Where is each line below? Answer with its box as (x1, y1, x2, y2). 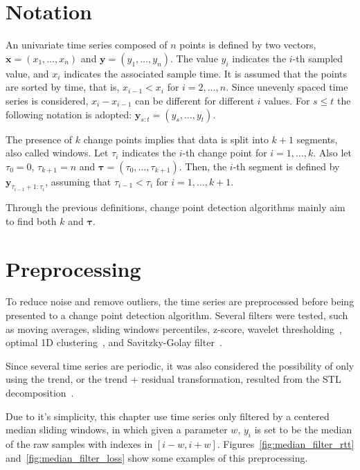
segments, (296, 132, 338, 146)
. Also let (313, 145, 352, 160)
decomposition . (6, 386, 74, 399)
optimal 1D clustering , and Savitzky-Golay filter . (6, 335, 222, 350)
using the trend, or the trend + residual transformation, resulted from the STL (6, 372, 341, 386)
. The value (170, 51, 218, 65)
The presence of (6, 132, 73, 146)
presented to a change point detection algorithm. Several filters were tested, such (6, 308, 348, 323)
